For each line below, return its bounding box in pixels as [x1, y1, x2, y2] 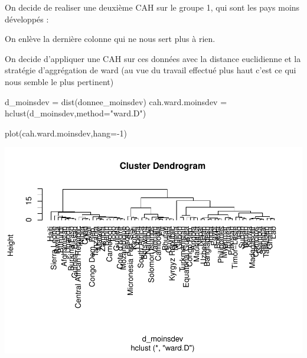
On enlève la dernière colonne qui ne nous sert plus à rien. [5, 32, 215, 45]
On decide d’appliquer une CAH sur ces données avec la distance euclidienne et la [5, 52, 301, 64]
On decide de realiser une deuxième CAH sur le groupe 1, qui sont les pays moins [5, 1, 300, 13]
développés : [5, 12, 49, 25]
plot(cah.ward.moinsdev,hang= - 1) [5, 126, 128, 139]
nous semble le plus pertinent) [5, 75, 114, 87]
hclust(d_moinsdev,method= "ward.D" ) [5, 107, 146, 119]
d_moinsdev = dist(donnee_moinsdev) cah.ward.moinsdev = [5, 95, 227, 108]
